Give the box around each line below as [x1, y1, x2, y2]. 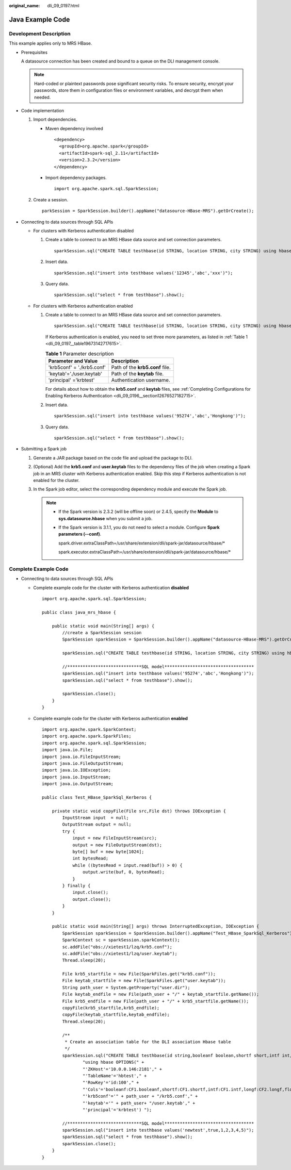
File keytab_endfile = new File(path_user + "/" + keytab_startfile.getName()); [62, 991, 259, 997]
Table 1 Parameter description [45, 350, 114, 357]
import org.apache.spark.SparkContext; [42, 727, 137, 732]
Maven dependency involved [45, 125, 103, 131]
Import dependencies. [33, 116, 78, 122]
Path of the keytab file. [111, 370, 164, 377]
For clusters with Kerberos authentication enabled [33, 303, 133, 309]
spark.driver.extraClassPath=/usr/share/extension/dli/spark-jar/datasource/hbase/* [58, 540, 225, 546]
